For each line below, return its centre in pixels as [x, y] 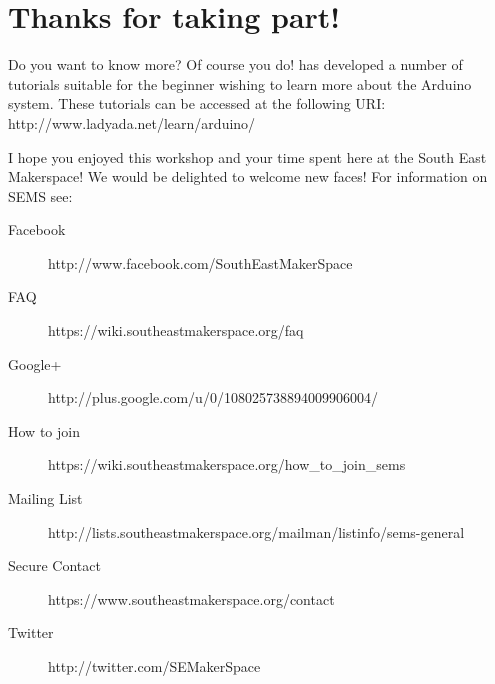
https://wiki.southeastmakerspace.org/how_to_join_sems [227, 464]
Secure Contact [54, 565]
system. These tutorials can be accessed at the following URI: [197, 103]
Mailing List [45, 498]
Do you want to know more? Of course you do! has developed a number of [235, 64]
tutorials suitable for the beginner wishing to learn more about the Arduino [240, 83]
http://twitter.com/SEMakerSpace [154, 666]
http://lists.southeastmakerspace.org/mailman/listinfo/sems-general [256, 531]
